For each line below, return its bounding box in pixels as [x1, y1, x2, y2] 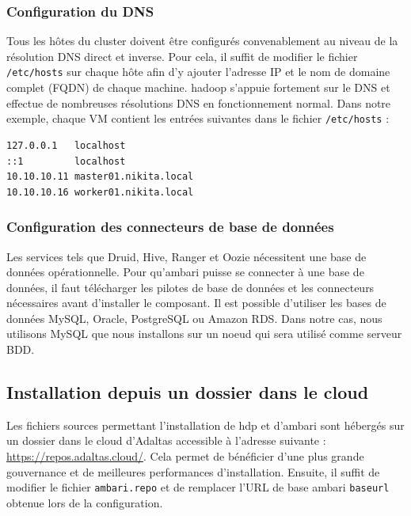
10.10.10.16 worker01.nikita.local [6, 186, 194, 198]
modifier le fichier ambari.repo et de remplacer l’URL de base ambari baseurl [6, 479, 390, 495]
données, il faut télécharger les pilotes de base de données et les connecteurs [6, 279, 375, 295]
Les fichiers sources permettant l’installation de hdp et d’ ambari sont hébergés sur [6, 416, 405, 433]
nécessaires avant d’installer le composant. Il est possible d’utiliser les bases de [6, 294, 386, 311]
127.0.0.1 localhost [6, 139, 126, 151]
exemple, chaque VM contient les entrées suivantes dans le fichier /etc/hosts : [6, 110, 390, 127]
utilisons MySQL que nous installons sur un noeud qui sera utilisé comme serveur [6, 325, 402, 342]
